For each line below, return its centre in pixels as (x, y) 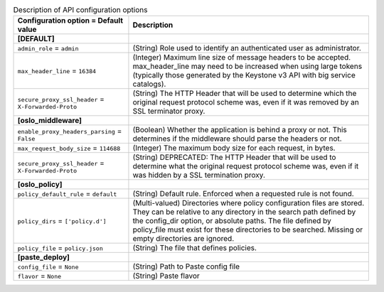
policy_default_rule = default (67, 194)
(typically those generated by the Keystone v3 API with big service (244, 75)
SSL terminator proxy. (169, 112)
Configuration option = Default (70, 21)
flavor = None (39, 276)
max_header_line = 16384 (57, 71)
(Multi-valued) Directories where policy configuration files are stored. (249, 203)
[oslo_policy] (40, 185)
